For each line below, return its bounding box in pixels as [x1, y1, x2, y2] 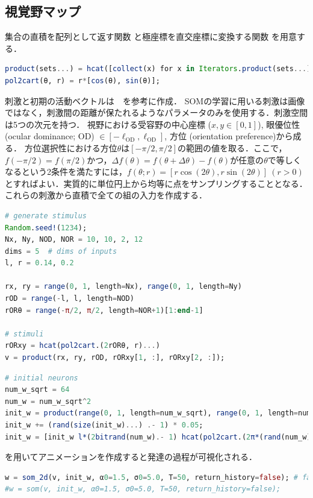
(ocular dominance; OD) [5, 130, 95, 142]
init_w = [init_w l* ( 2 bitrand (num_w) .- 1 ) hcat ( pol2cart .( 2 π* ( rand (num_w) [5, 432, 311, 441]
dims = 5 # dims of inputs [5, 247, 117, 256]
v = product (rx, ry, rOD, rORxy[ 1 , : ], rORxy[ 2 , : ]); [5, 353, 225, 362]
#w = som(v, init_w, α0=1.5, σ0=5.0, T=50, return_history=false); [5, 485, 281, 494]
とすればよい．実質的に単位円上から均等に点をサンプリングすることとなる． [5, 177, 308, 189]
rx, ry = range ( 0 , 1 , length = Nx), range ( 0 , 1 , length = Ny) [5, 282, 242, 291]
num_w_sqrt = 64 [5, 385, 70, 394]
